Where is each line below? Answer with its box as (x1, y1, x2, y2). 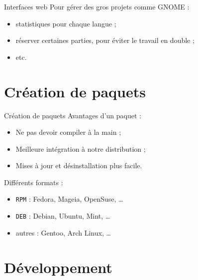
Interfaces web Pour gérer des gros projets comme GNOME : (4, 1, 190, 11)
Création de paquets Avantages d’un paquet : (4, 110, 141, 120)
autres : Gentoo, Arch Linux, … (15, 227, 111, 238)
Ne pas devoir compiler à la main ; (15, 127, 121, 137)
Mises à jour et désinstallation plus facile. (15, 160, 142, 171)
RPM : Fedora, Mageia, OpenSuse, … (15, 194, 123, 204)
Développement (4, 257, 112, 277)
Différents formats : (4, 177, 63, 187)
